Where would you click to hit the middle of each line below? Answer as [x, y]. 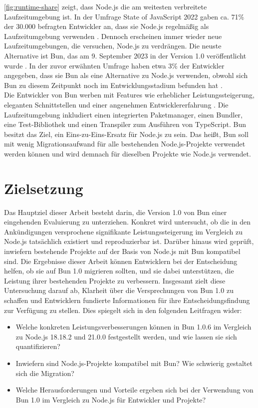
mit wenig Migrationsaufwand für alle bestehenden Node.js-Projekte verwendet [125, 144]
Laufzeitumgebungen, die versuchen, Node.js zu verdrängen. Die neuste [113, 46]
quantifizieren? [38, 346]
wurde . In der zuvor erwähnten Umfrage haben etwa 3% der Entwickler [114, 65]
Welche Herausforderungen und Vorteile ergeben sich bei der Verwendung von [134, 390]
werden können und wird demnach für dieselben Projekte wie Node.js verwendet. [128, 153]
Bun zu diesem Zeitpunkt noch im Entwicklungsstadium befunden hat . [113, 85]
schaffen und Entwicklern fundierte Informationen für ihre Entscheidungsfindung [127, 300]
